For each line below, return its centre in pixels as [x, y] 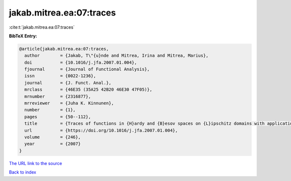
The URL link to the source [36, 163]
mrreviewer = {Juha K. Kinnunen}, [69, 103]
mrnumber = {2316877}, [58, 96]
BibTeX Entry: [23, 36]
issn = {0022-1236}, [60, 76]
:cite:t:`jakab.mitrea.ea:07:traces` [42, 27]
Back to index [23, 172]
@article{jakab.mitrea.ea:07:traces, [64, 49]
